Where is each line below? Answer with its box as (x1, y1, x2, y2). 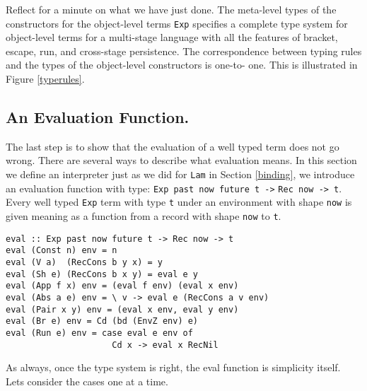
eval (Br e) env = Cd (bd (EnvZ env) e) (6, 316, 199, 327)
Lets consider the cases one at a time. (6, 373, 168, 388)
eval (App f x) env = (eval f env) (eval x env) (6, 281, 239, 291)
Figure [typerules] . (6, 71, 85, 86)
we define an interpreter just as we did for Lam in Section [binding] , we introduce (6, 167, 355, 182)
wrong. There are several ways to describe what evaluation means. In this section (6, 153, 357, 168)
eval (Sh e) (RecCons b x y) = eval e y (6, 269, 199, 279)
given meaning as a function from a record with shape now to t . (6, 208, 281, 223)
